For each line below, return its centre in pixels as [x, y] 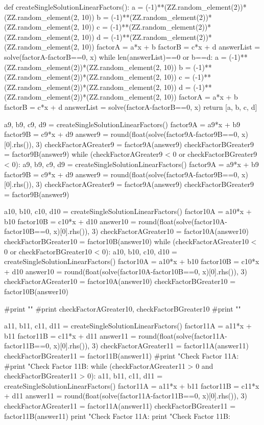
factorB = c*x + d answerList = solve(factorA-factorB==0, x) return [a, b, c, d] [131, 107]
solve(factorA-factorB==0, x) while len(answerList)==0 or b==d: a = [115, 56]
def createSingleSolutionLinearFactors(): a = [74, 7]
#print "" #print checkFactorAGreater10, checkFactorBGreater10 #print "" [123, 308]
